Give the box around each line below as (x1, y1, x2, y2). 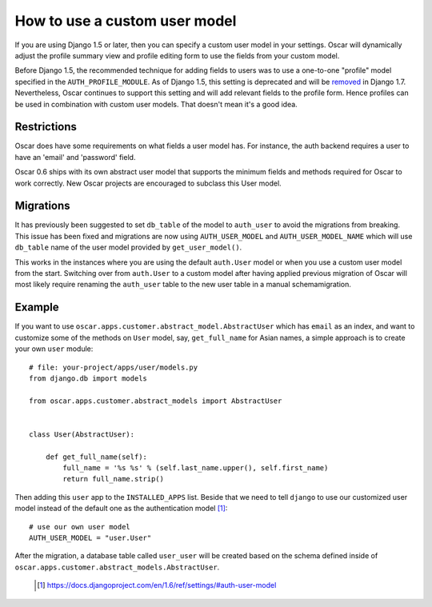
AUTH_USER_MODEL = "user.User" (29, 533, 152, 542)
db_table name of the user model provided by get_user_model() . (14, 242, 242, 252)
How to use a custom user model (14, 12, 237, 30)
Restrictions (14, 120, 78, 134)
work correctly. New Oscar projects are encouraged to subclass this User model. (14, 178, 282, 188)
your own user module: (14, 344, 94, 353)
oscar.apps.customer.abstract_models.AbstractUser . (14, 562, 220, 572)
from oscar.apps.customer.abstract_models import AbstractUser (29, 396, 282, 405)
